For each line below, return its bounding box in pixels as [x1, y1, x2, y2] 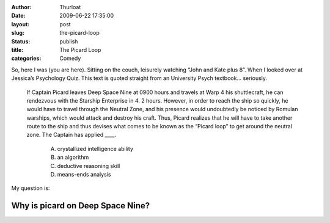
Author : [11, 4, 32, 10]
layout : [11, 20, 30, 27]
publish [59, 37, 78, 45]
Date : [11, 12, 26, 20]
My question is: [11, 185, 50, 192]
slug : [11, 29, 24, 37]
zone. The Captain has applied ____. [26, 131, 117, 139]
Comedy [59, 55, 81, 62]
